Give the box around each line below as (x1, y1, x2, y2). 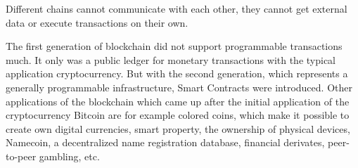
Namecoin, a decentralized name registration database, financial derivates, (6, 135, 325, 150)
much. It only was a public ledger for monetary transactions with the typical (6, 52, 335, 67)
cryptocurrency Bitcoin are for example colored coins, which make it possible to (6, 108, 350, 122)
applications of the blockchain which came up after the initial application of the (6, 93, 350, 108)
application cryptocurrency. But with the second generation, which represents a (6, 66, 348, 81)
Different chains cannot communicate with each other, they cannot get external (6, 1, 347, 15)
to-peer (6, 148, 37, 163)
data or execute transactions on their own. (6, 15, 188, 30)
